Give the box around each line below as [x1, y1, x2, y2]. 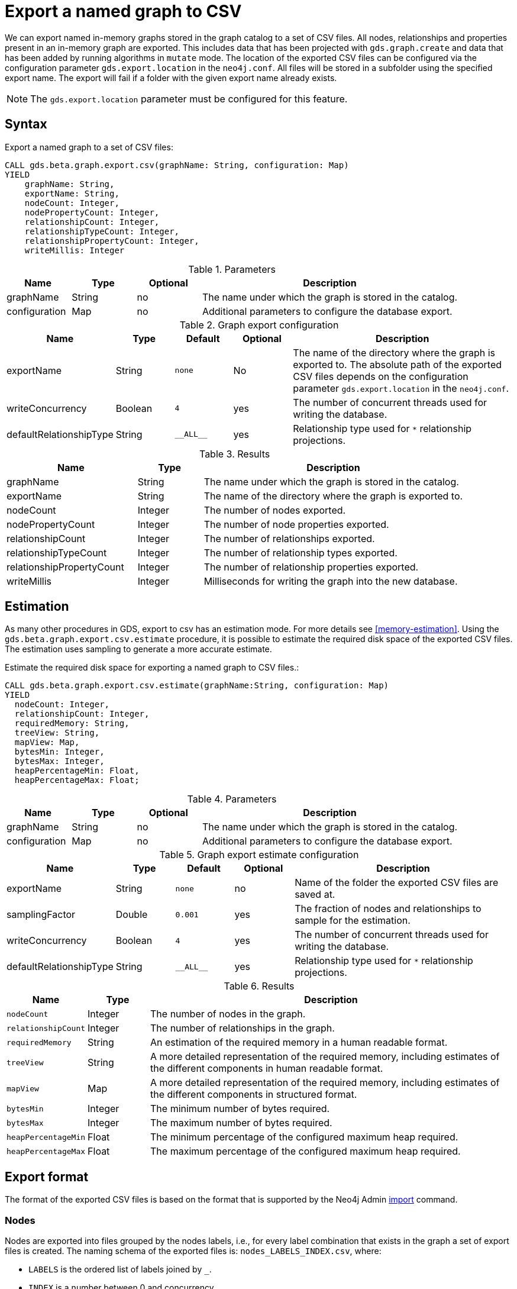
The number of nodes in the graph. [150, 1008, 306, 1020]
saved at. [295, 888, 335, 901]
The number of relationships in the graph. [150, 1022, 335, 1035]
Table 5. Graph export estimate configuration [159, 849, 359, 861]
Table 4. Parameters [187, 793, 277, 805]
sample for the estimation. [295, 914, 411, 927]
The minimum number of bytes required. [150, 1103, 330, 1115]
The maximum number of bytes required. [150, 1117, 332, 1129]
